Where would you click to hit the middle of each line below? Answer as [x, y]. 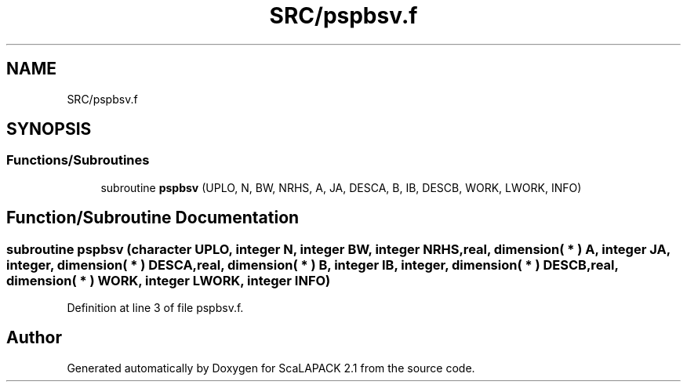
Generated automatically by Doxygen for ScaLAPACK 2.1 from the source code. [271, 368]
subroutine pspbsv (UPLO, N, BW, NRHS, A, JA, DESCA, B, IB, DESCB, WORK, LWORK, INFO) [341, 187]
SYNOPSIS [49, 129]
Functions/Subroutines [78, 160]
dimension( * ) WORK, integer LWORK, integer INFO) [169, 280]
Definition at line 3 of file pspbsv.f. [155, 308]
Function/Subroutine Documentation [153, 218]
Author [34, 338]
